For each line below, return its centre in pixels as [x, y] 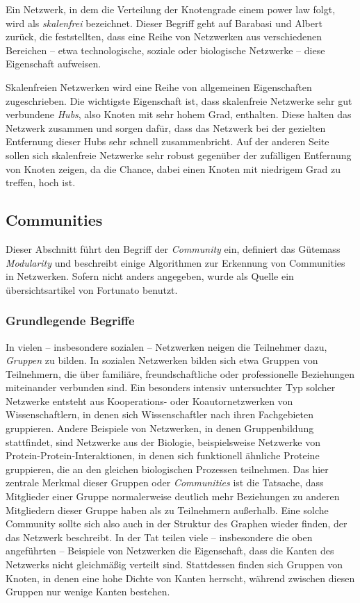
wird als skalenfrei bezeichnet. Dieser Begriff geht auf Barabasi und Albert [164, 23]
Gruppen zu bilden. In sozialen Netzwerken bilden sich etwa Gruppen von [162, 360]
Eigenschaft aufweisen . [54, 64]
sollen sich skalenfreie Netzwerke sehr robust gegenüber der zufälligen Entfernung [179, 155]
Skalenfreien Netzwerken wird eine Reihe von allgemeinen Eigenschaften [159, 86]
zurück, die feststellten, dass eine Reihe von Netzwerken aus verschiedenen [164, 36]
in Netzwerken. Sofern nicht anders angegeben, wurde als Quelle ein [150, 276]
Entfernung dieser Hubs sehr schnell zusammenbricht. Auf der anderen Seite [167, 141]
